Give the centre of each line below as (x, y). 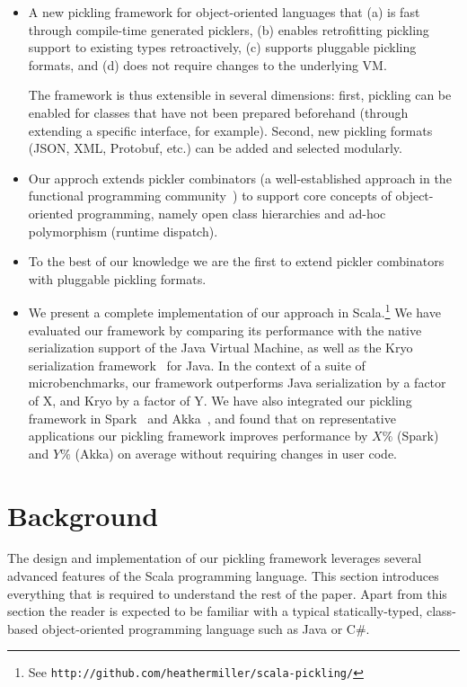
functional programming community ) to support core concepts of (210, 196)
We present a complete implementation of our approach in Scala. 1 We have (234, 311)
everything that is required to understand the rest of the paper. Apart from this (227, 593)
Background (83, 515)
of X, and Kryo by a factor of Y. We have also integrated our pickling (220, 400)
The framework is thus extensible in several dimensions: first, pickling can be (240, 95)
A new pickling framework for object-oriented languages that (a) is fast (224, 12)
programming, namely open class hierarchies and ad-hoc (231, 213)
